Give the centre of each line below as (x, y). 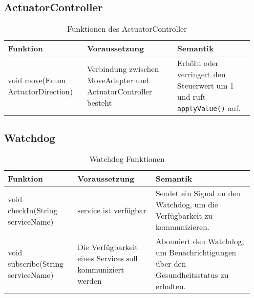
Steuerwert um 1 (205, 86)
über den (171, 264)
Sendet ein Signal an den (198, 193)
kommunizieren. (182, 227)
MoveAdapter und (118, 80)
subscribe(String (36, 264)
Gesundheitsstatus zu (192, 275)
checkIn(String (33, 210)
